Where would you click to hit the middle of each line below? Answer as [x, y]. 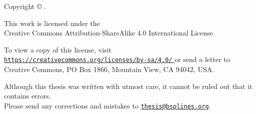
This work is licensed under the [52, 23]
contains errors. [27, 96]
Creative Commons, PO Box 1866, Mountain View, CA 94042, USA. [109, 69]
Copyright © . [25, 6]
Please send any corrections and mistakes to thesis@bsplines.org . [107, 105]
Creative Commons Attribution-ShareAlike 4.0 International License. [109, 33]
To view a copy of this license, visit [58, 49]
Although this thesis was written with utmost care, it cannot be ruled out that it [128, 86]
